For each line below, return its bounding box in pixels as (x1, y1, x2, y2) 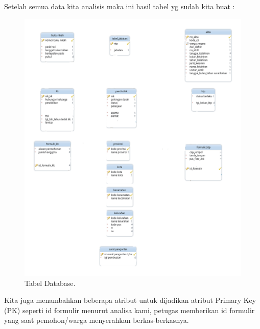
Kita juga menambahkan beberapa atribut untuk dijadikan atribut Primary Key (4, 295, 256, 305)
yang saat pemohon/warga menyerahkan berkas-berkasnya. (4, 315, 189, 325)
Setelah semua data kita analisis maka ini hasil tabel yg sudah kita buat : (4, 1, 235, 11)
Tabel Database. (25, 277, 76, 288)
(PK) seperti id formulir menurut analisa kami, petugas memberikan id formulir (4, 304, 255, 315)
